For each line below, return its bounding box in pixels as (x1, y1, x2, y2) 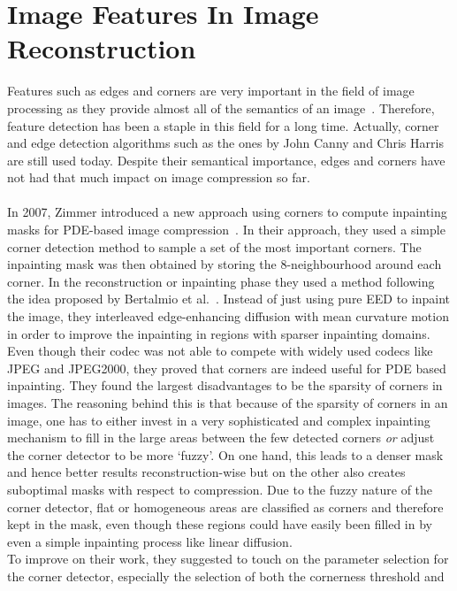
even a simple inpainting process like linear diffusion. (7, 532, 293, 550)
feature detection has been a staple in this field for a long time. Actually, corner (7, 116, 439, 134)
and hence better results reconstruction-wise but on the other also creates (7, 463, 406, 481)
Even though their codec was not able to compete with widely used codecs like (7, 342, 433, 360)
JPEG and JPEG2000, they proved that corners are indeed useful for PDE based (7, 358, 446, 377)
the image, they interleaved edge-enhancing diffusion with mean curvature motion (7, 307, 449, 326)
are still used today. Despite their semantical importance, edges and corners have (7, 150, 446, 169)
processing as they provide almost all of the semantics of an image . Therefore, (7, 98, 435, 117)
